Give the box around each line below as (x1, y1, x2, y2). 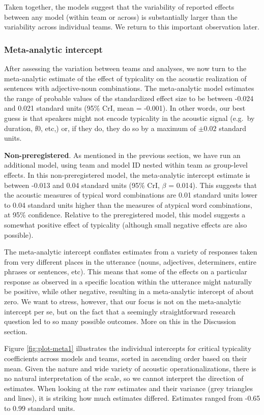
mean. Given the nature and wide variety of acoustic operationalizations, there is (4, 363, 256, 373)
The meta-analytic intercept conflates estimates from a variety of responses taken (4, 246, 257, 257)
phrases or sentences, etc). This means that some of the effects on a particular (4, 266, 247, 277)
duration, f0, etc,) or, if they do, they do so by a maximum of (4, 122, 196, 133)
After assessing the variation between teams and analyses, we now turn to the (4, 63, 247, 73)
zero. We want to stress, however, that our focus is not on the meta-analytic (4, 296, 241, 307)
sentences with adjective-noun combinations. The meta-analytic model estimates (4, 83, 254, 93)
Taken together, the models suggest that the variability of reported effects (4, 2, 234, 12)
